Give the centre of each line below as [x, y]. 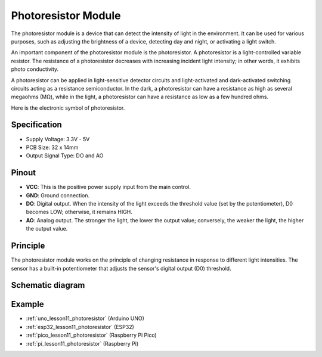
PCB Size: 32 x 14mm [52, 147]
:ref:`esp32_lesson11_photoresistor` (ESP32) [80, 327]
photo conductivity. [35, 69]
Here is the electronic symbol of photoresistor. [68, 108]
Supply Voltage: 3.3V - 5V [58, 139]
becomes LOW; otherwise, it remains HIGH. [79, 212]
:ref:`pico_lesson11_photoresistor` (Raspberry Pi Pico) [92, 335]
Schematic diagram [48, 285]
